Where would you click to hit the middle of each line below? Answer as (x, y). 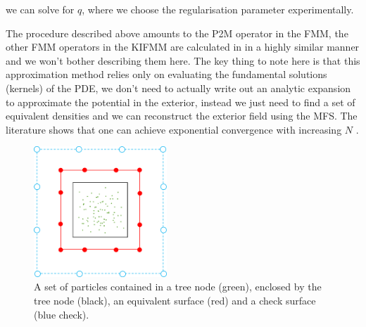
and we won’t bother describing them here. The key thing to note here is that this (183, 60)
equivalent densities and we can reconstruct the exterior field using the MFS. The (182, 116)
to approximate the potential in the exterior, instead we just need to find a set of (181, 102)
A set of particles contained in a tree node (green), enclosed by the (178, 287)
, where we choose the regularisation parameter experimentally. (218, 9)
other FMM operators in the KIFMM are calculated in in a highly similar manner (183, 47)
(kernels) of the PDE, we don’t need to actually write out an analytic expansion (178, 88)
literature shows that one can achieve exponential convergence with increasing (174, 129)
